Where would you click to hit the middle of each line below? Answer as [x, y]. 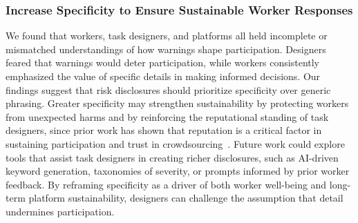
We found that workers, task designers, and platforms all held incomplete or [167, 36]
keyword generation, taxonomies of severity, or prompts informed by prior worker [178, 171]
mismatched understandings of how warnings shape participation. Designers [166, 49]
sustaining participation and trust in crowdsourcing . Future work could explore [175, 143]
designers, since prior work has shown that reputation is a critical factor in [164, 130]
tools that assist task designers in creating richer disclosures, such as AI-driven [172, 157]
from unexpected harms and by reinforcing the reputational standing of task [167, 116]
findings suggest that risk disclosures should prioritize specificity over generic [168, 89]
